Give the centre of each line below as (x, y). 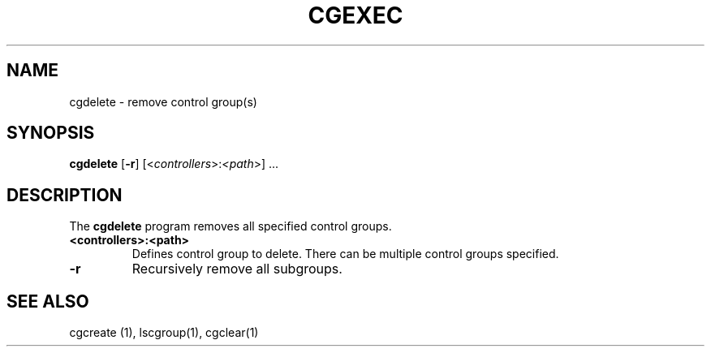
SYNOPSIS (51, 133)
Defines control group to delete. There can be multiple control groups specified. (345, 254)
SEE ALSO (48, 301)
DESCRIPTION (65, 195)
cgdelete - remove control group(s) (163, 101)
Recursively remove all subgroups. (237, 269)
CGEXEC (355, 15)
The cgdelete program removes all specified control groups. (231, 226)
